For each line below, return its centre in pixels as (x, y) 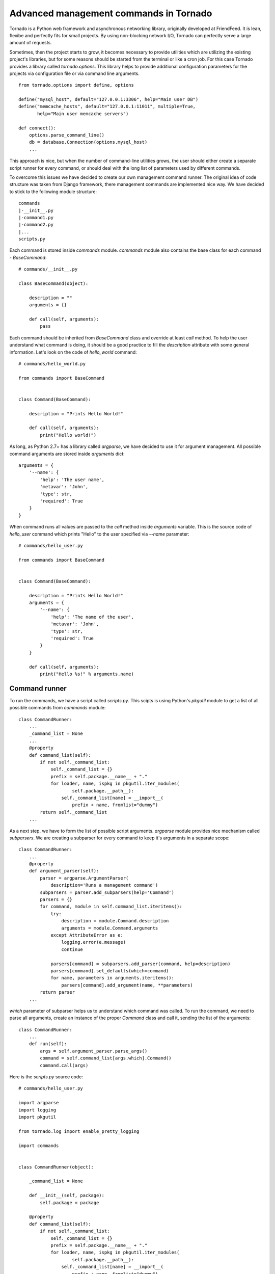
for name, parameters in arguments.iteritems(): (112, 978)
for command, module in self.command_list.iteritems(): (111, 907)
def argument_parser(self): (64, 871)
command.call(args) (64, 1065)
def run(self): (48, 1044)
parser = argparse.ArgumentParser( (84, 878)
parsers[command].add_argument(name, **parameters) (127, 985)
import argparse (39, 1103)
